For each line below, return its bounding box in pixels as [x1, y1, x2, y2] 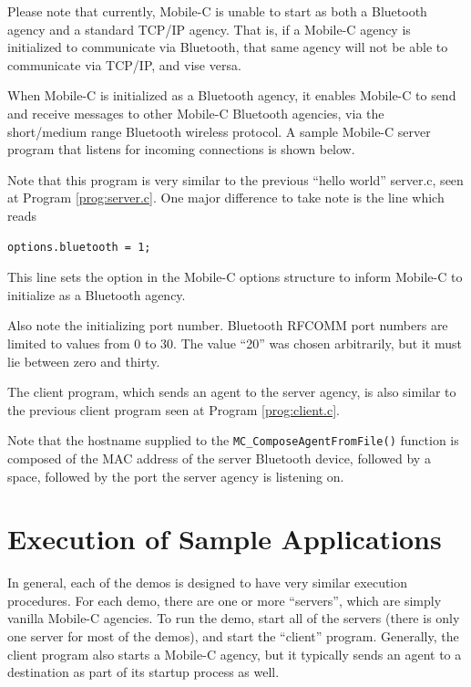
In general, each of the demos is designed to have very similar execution [7, 573, 408, 592]
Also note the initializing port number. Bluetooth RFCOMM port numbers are [7, 316, 448, 335]
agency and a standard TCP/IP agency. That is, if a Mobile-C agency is [7, 19, 411, 38]
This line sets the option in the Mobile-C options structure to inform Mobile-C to [7, 267, 463, 286]
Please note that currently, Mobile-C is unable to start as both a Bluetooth [7, 2, 427, 20]
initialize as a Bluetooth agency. [7, 285, 186, 304]
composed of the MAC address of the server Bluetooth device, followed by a [7, 448, 431, 467]
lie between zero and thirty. [7, 351, 160, 370]
